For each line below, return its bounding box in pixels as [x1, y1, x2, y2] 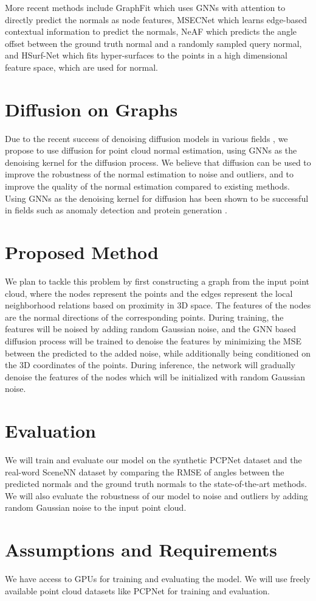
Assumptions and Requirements [5, 537, 277, 562]
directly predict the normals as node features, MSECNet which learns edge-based [5, 13, 307, 26]
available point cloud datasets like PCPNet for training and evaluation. [5, 584, 270, 597]
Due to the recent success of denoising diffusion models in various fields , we [5, 132, 288, 144]
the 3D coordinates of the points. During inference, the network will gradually [5, 358, 295, 371]
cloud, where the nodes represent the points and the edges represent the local [5, 286, 293, 299]
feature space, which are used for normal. [5, 60, 158, 73]
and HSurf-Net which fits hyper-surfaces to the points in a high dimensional [5, 49, 287, 62]
